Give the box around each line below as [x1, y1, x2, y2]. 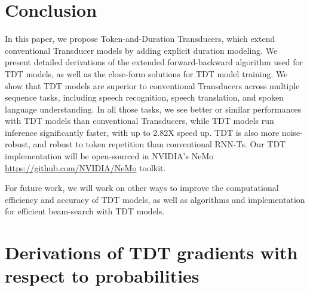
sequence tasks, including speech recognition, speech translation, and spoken [5, 91, 284, 104]
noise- [281, 126, 303, 138]
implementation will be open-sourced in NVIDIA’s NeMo [5, 150, 214, 162]
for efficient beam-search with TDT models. [5, 205, 165, 217]
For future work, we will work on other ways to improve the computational [5, 181, 279, 194]
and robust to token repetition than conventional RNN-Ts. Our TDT [33, 138, 286, 150]
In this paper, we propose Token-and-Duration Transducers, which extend [5, 32, 275, 45]
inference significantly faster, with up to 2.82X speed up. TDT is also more [5, 126, 280, 138]
